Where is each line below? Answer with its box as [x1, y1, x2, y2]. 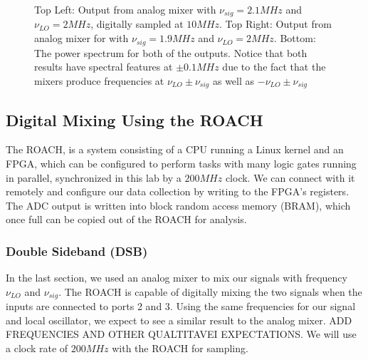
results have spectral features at [34, 59, 173, 74]
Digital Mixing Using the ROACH [6, 108, 263, 130]
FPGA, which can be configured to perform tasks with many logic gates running [6, 155, 357, 170]
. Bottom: [273, 31, 316, 46]
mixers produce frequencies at [34, 73, 164, 88]
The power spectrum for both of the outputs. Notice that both [34, 45, 307, 60]
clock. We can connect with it [225, 170, 355, 185]
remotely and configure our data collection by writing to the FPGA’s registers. [6, 184, 349, 199]
